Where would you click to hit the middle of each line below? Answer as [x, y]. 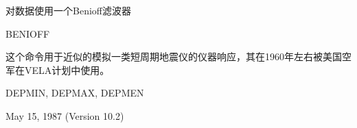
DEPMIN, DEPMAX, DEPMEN [75, 93]
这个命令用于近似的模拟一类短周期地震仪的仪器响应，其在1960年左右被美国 [174, 56]
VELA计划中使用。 [67, 69]
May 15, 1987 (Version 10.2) [65, 115]
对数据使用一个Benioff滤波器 [68, 10]
